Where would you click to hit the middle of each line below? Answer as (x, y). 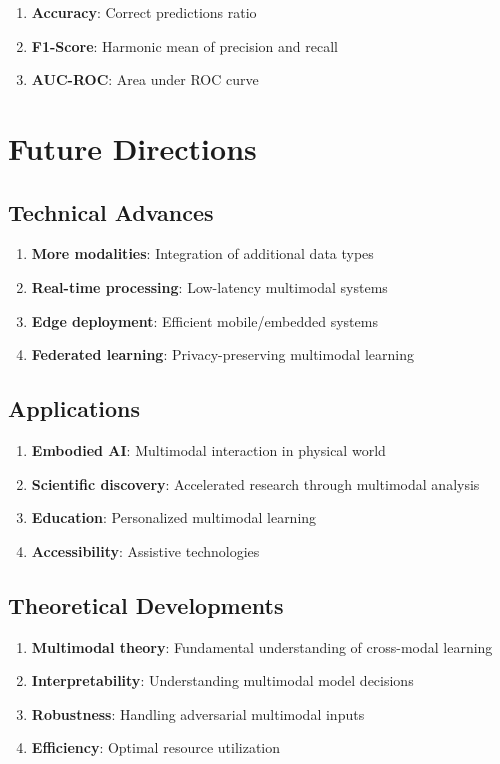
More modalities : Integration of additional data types (202, 253)
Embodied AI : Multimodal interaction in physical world (208, 449)
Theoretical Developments (146, 604)
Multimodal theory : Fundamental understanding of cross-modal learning (262, 646)
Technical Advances (111, 211)
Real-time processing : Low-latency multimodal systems (209, 286)
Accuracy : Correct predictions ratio (144, 12)
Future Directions (132, 147)
